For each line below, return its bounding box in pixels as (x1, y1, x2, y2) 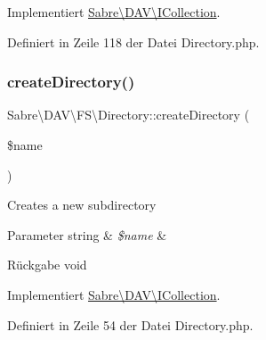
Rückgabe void (7, 255, 87, 274)
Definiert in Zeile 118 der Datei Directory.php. (7, 32, 260, 51)
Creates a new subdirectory (7, 195, 157, 214)
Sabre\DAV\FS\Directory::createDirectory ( (7, 105, 250, 124)
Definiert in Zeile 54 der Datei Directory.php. (7, 315, 254, 334)
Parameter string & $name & (7, 225, 167, 244)
